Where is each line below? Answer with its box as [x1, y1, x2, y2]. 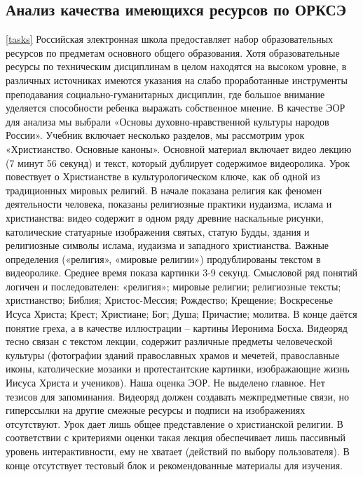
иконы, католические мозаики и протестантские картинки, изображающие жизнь [6, 361, 350, 376]
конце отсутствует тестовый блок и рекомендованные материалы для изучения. [6, 457, 343, 472]
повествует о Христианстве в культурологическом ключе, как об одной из [6, 169, 320, 184]
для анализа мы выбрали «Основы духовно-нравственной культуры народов [6, 114, 329, 128]
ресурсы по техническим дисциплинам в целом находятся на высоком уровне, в [6, 59, 347, 74]
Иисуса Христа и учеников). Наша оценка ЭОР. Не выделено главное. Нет [6, 375, 325, 390]
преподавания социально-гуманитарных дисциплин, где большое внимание [6, 86, 325, 101]
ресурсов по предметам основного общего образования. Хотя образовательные [6, 45, 340, 60]
